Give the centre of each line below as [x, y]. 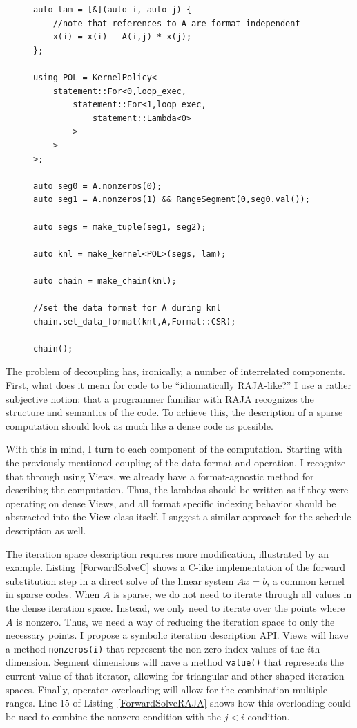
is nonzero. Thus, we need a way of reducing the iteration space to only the [175, 621]
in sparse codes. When [53, 594]
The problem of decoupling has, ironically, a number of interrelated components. [175, 371]
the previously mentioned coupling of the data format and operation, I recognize [176, 462]
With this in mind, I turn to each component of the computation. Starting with [174, 449]
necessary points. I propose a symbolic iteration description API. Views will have [177, 635]
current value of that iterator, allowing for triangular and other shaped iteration [175, 676]
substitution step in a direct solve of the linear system [120, 580]
